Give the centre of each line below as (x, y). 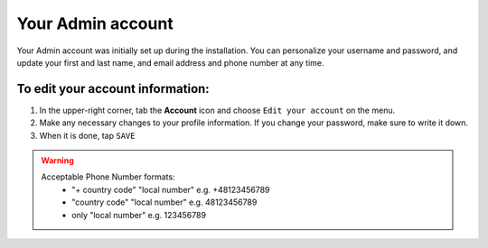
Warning (57, 161)
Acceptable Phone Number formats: (108, 177)
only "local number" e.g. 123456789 (139, 215)
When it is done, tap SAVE (87, 135)
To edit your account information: (113, 89)
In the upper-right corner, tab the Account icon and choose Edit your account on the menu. (217, 110)
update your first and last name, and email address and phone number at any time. (170, 62)
